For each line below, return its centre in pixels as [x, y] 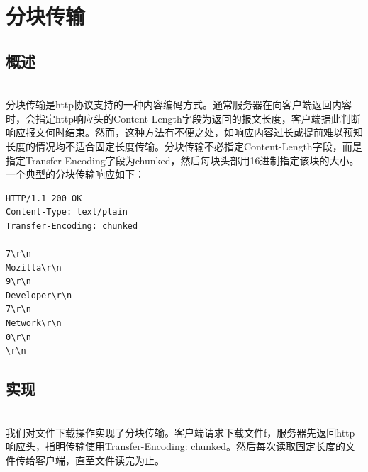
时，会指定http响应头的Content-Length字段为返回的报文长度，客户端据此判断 [183, 118]
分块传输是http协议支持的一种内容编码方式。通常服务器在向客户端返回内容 [179, 105]
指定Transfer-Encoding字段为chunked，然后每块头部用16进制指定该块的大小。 [183, 160]
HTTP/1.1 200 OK [44, 198]
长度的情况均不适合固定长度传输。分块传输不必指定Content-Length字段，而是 [184, 146]
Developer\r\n [39, 295]
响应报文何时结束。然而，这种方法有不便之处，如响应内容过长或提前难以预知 [184, 132]
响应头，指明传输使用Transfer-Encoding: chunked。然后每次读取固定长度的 [176, 446]
